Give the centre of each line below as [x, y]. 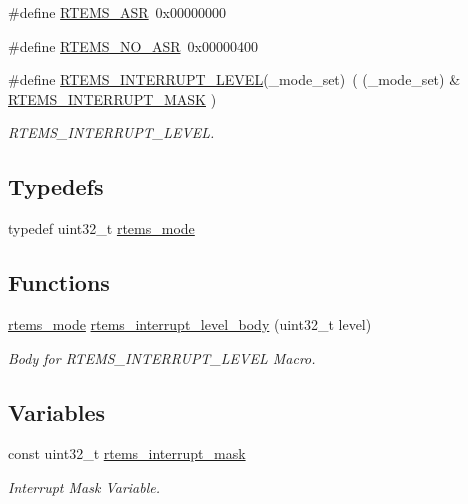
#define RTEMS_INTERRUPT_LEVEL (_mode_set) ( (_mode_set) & [234, 79]
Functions [59, 282]
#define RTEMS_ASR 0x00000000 [117, 12]
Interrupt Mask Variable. [84, 486]
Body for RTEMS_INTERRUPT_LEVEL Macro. [162, 357]
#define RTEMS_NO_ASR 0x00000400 [133, 45]
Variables [57, 411]
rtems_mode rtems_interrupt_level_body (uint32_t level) [190, 323]
